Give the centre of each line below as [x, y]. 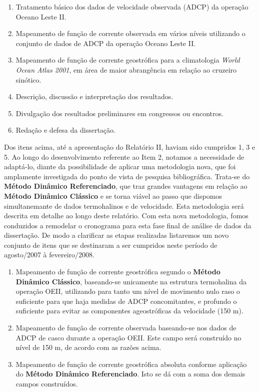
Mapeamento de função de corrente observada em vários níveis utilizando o [130, 33]
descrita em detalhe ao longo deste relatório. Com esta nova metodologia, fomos [126, 216]
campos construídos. [47, 383]
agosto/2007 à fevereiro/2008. [49, 255]
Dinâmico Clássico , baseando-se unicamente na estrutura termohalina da [131, 281]
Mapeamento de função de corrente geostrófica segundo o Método [118, 272]
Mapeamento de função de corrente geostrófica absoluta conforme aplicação [131, 364]
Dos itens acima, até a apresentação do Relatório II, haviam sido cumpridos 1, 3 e [130, 146]
